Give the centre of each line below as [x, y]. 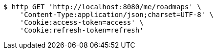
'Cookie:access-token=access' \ [82, 22]
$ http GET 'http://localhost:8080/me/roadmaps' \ [102, 7]
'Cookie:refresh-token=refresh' [82, 30]
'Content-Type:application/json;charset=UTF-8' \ [117, 15]
